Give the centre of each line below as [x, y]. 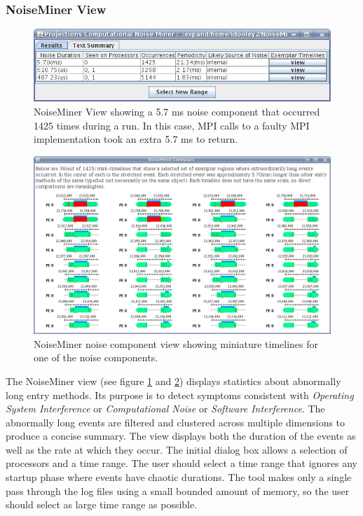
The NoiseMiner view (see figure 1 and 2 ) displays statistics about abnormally [173, 381]
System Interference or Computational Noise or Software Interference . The [165, 409]
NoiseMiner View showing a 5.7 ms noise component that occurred [177, 111]
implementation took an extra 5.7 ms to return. [136, 139]
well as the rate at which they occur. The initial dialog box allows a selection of [177, 449]
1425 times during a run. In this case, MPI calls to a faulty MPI [172, 125]
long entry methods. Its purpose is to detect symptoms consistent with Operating [180, 395]
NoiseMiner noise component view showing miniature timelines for [176, 343]
